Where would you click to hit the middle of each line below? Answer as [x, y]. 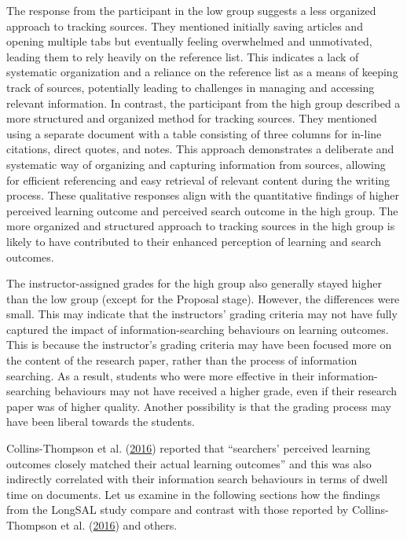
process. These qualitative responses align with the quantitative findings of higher [203, 195]
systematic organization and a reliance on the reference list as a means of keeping [202, 72]
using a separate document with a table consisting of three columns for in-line [194, 133]
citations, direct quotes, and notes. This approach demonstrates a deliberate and [200, 149]
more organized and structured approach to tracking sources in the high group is [201, 226]
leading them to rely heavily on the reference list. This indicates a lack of [183, 56]
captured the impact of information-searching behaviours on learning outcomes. [198, 329]
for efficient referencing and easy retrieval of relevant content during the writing [198, 180]
